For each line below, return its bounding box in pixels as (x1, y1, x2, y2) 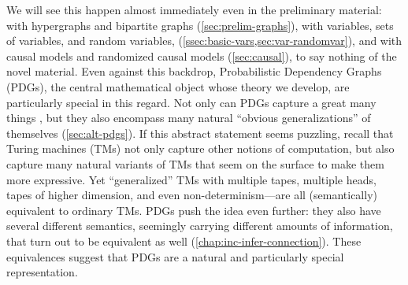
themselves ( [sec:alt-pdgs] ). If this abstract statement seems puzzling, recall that (6, 124, 394, 141)
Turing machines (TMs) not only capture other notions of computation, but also (6, 140, 395, 157)
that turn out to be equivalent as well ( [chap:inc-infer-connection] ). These (6, 232, 362, 249)
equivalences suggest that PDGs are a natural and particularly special (6, 248, 344, 265)
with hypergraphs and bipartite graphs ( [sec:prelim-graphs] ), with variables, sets (6, 17, 394, 33)
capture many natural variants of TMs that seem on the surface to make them (6, 155, 384, 172)
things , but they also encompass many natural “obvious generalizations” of (6, 109, 371, 126)
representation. (6, 264, 78, 280)
